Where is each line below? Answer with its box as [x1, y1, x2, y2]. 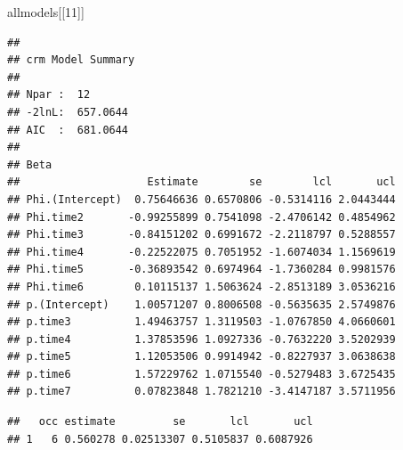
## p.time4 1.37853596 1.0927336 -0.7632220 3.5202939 [7, 332, 396, 346]
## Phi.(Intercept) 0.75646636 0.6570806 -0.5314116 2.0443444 [7, 192, 396, 206]
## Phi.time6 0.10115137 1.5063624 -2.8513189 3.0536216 [7, 280, 396, 293]
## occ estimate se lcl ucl [7, 415, 313, 429]
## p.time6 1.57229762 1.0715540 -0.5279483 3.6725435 [7, 367, 396, 380]
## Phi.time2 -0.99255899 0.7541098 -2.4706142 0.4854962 [7, 210, 396, 224]
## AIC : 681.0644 [7, 123, 129, 136]
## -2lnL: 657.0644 [7, 105, 129, 119]
